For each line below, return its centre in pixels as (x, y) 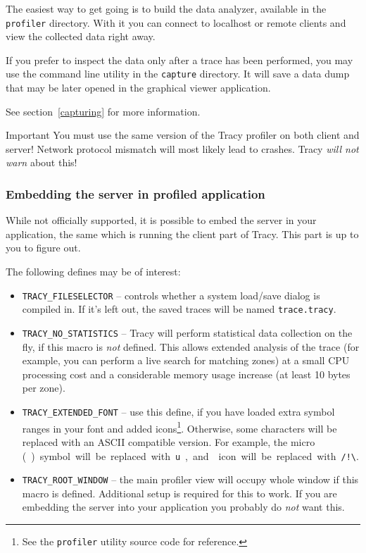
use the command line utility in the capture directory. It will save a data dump (178, 74)
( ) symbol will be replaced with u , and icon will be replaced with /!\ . (190, 455)
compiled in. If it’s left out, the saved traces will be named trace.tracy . (179, 309)
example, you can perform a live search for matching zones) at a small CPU (186, 360)
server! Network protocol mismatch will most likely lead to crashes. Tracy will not (182, 148)
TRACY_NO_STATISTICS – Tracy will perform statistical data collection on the (187, 332)
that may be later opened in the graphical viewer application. (138, 88)
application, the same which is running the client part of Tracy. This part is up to (182, 234)
